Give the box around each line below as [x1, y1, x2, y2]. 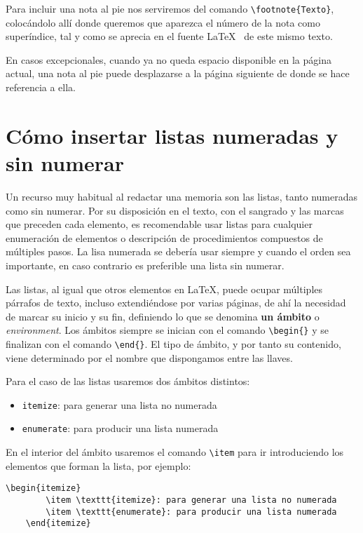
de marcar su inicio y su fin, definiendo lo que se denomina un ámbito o [6, 309, 320, 323]
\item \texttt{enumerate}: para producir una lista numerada [46, 506, 337, 517]
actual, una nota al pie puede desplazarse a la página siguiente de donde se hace [6, 66, 350, 81]
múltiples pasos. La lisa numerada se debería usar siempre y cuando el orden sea [6, 244, 351, 259]
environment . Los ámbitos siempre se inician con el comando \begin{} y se [6, 323, 329, 337]
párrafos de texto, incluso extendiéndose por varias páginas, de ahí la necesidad [6, 295, 346, 310]
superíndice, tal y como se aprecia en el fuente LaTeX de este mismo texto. [6, 29, 333, 43]
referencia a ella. [6, 80, 76, 95]
